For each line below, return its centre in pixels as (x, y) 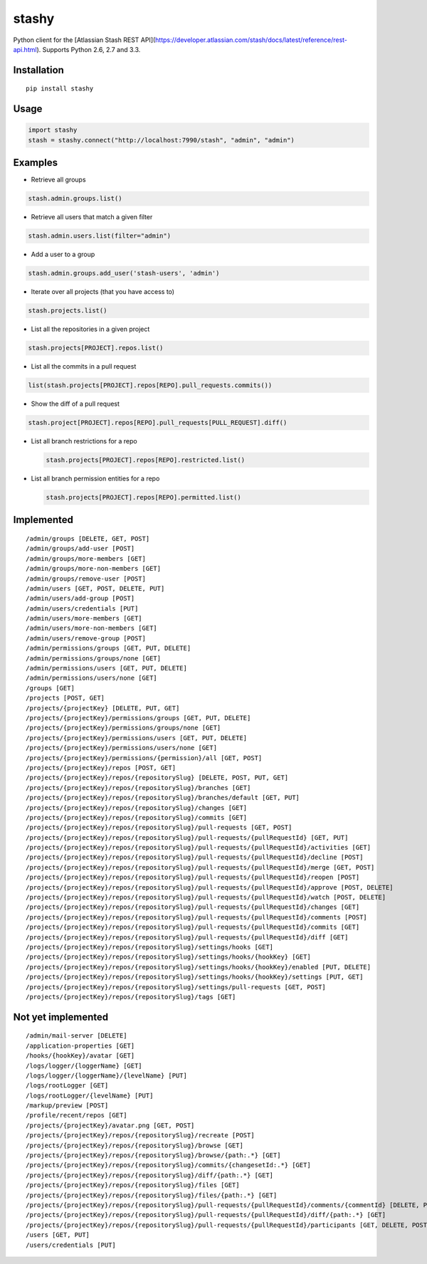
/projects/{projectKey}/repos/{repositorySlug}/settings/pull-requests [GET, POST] (176, 987)
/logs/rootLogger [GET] (67, 1086)
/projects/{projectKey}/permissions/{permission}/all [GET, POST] (144, 758)
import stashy (53, 130)
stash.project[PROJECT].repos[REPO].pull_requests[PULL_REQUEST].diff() (158, 423)
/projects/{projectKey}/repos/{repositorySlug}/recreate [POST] (141, 1136)
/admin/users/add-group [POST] (80, 599)
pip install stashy (60, 89)
